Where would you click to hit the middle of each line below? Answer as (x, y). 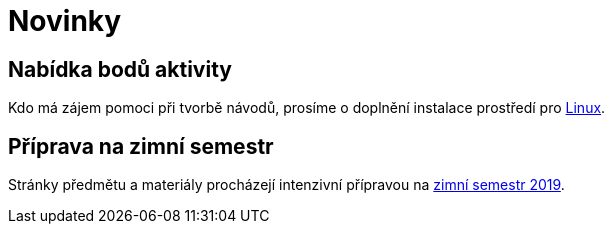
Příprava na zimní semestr (141, 146)
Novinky (65, 21)
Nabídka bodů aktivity (120, 69)
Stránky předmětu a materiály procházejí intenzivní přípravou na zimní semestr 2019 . (286, 185)
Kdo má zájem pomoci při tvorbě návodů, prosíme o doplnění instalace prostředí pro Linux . (307, 108)
